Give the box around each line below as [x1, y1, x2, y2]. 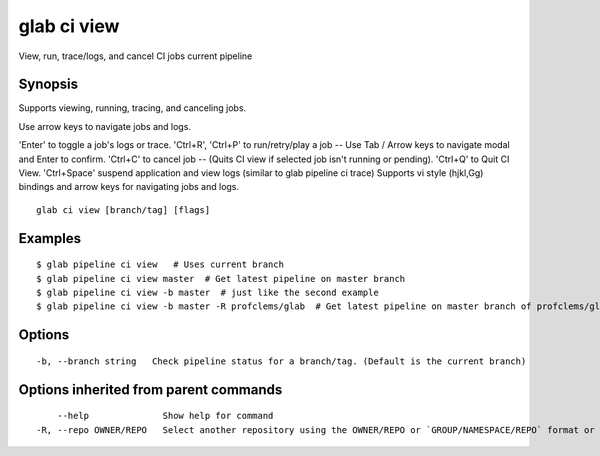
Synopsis [18, 76, 79, 93]
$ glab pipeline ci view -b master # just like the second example [36, 286, 379, 298]
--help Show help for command [56, 410, 274, 422]
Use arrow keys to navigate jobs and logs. [18, 120, 192, 132]
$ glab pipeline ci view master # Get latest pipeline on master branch [36, 273, 406, 284]
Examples [18, 230, 82, 247]
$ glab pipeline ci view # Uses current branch [36, 259, 285, 270]
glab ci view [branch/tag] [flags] [36, 204, 211, 215]
